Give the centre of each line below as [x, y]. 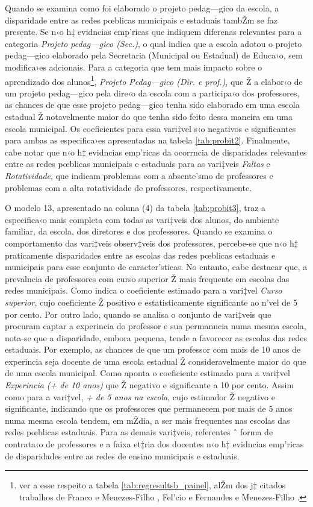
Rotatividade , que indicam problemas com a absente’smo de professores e [139, 175]
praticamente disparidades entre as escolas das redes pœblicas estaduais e [140, 255]
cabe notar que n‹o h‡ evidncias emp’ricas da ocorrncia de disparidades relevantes [156, 152]
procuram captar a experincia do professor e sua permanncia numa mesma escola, [156, 326]
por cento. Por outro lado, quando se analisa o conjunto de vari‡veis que [138, 314]
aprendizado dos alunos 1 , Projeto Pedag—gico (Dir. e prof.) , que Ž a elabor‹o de [154, 80]
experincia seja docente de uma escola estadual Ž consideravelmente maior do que [156, 361]
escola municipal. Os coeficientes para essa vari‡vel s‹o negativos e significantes [150, 128]
